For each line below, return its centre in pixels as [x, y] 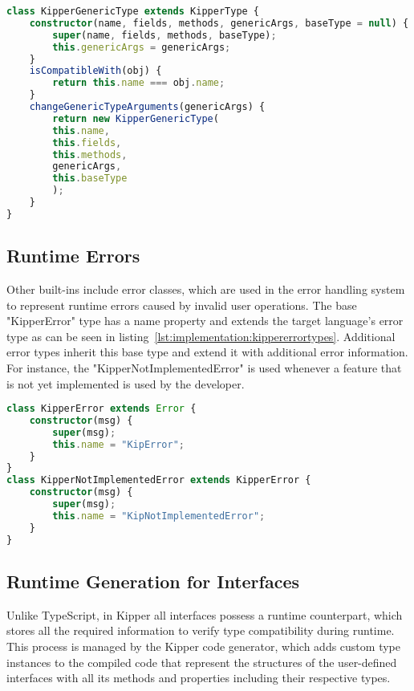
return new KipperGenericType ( [136, 118]
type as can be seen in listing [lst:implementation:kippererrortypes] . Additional [201, 336]
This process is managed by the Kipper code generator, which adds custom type [203, 646]
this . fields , [87, 142]
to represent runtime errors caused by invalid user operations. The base [182, 305]
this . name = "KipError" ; [119, 444]
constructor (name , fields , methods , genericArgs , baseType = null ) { [219, 23]
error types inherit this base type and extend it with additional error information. [207, 352]
